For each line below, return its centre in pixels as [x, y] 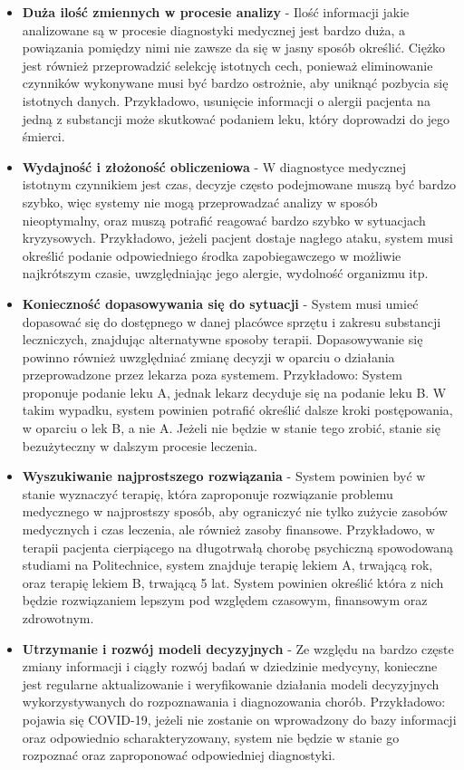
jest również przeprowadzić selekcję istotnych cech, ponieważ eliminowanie [227, 65]
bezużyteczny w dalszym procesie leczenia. [140, 445]
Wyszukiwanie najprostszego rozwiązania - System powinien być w [224, 476]
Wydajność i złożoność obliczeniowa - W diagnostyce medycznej [214, 166]
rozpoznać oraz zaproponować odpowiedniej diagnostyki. [179, 755]
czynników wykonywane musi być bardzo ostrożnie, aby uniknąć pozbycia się [235, 83]
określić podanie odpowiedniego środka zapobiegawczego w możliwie [212, 255]
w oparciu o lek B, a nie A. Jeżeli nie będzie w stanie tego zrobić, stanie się [231, 428]
